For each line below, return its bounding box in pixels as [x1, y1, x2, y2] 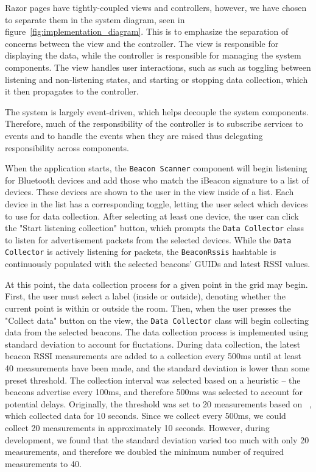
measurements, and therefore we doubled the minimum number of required [5, 445, 284, 458]
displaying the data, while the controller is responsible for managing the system [5, 49, 301, 62]
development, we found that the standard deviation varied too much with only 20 [5, 433, 309, 446]
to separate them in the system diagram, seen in [5, 13, 185, 26]
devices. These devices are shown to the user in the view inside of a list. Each [5, 185, 294, 198]
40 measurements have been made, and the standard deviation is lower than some [5, 361, 310, 374]
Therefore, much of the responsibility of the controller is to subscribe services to [5, 117, 303, 130]
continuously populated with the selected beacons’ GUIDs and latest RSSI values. [5, 257, 311, 270]
